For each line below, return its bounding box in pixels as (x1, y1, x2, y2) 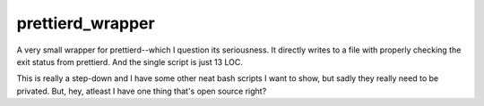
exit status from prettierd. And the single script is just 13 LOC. (16, 56, 244, 67)
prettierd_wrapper (16, 13, 156, 33)
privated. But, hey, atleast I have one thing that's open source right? (16, 86, 267, 96)
